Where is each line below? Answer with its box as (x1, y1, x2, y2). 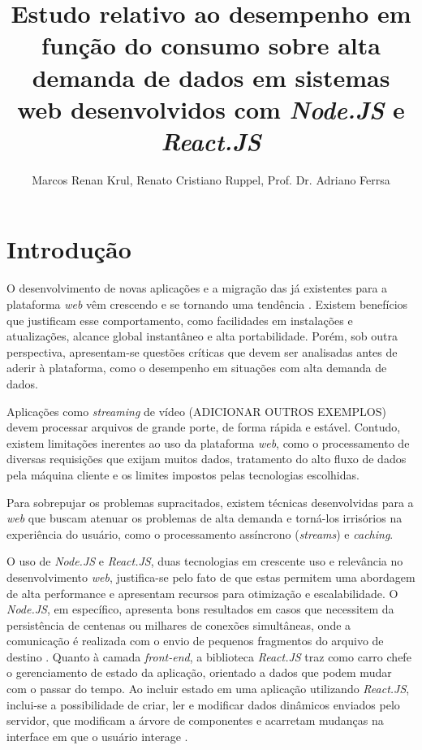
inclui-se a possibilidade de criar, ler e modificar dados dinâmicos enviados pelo (6, 696, 400, 713)
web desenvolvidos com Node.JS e (17, 92, 405, 126)
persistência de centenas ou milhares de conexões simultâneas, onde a (6, 616, 351, 633)
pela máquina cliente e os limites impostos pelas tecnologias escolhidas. (6, 466, 360, 483)
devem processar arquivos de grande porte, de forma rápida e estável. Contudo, (6, 418, 401, 436)
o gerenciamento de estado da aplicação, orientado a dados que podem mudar (6, 664, 392, 681)
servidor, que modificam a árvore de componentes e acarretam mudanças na (6, 712, 384, 729)
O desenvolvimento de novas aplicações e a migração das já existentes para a (6, 280, 388, 297)
